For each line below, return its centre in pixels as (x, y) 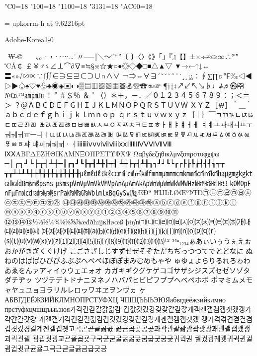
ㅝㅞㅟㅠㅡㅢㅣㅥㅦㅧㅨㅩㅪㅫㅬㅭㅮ (59, 134)
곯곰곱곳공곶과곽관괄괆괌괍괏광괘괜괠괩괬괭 (183, 328)
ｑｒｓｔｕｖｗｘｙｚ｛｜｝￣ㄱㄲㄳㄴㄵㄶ (186, 114)
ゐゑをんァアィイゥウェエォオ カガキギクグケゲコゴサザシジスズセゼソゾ (124, 270)
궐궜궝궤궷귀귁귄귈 (223, 338)
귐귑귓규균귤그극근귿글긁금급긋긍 (56, 348)
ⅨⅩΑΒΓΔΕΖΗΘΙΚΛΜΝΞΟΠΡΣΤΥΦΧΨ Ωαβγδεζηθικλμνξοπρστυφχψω (112, 153)
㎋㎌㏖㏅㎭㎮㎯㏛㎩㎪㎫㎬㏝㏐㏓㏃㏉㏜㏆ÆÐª (78, 192)
